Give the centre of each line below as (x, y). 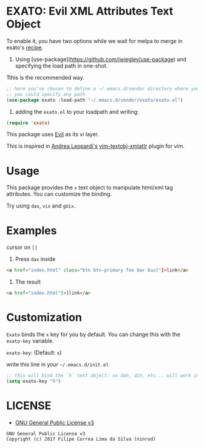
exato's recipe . (25, 47)
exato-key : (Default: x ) (34, 352)
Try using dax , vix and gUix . (41, 206)
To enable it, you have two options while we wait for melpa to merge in (95, 41)
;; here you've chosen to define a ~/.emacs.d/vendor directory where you (103, 89)
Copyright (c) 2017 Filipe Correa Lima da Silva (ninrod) (81, 439)
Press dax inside (35, 259)
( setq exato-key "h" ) (34, 381)
